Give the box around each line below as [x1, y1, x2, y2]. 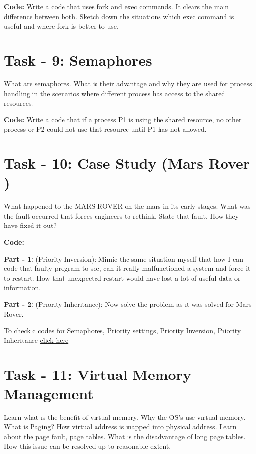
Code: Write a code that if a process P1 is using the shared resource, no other [4, 114, 242, 124]
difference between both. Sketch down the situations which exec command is [4, 11, 234, 21]
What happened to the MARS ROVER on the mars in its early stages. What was [4, 201, 251, 211]
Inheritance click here [4, 335, 69, 345]
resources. [4, 98, 33, 108]
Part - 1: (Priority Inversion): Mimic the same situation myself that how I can [4, 253, 243, 264]
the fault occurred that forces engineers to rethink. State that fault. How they [4, 210, 239, 221]
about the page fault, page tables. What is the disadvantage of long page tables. [4, 431, 246, 441]
